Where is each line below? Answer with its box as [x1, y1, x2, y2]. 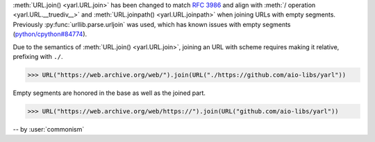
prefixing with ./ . [12, 52, 63, 60]
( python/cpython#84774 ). [12, 30, 87, 38]
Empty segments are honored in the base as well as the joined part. [12, 89, 206, 97]
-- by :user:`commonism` [12, 125, 85, 133]
